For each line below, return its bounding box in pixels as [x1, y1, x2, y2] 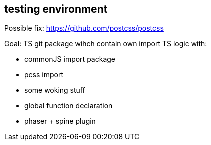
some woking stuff [24, 86, 85, 95]
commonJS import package [24, 55, 115, 64]
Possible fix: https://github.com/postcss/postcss [4, 24, 164, 33]
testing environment [4, 3, 108, 15]
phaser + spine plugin [24, 117, 96, 126]
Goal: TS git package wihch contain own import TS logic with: [4, 39, 207, 48]
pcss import [24, 70, 63, 79]
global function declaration [24, 101, 113, 110]
